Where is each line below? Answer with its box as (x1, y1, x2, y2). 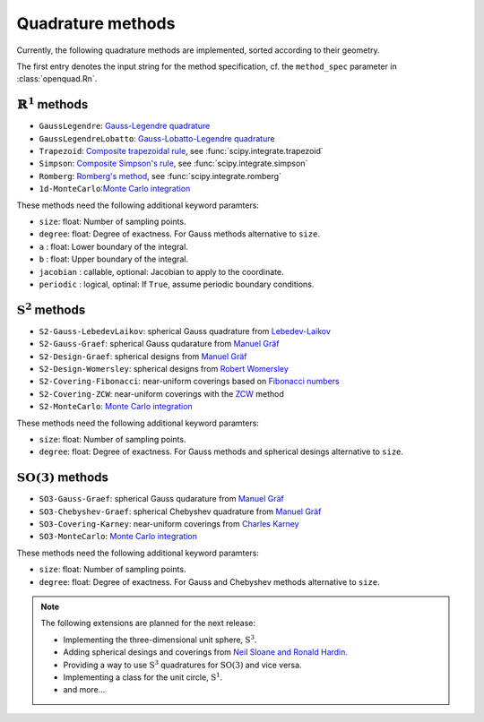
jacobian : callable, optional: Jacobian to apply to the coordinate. (39, 266, 284, 277)
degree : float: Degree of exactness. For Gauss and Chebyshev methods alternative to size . (39, 576, 380, 587)
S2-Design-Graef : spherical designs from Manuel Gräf (39, 350, 247, 362)
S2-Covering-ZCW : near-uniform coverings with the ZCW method (39, 388, 284, 399)
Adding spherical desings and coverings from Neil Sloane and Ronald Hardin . (63, 647, 349, 658)
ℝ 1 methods (16, 95, 89, 112)
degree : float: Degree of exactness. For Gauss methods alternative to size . (39, 228, 320, 239)
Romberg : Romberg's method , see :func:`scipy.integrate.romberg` (39, 170, 282, 181)
